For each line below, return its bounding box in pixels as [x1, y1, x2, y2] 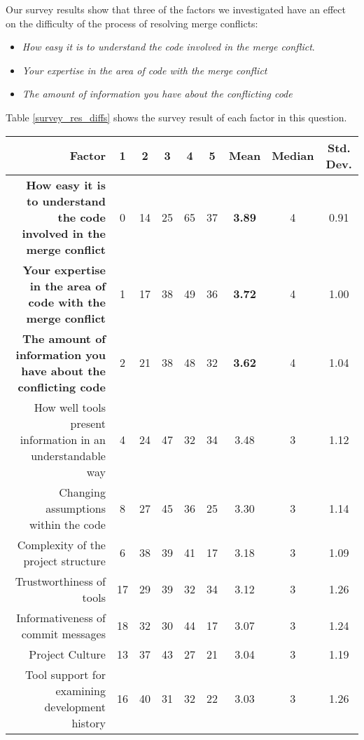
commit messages [21, 625, 106, 642]
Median [272, 147, 314, 164]
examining [55, 682, 106, 699]
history [71, 714, 106, 731]
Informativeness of [16, 609, 106, 626]
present [70, 415, 106, 431]
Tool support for [25, 666, 106, 682]
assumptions [45, 499, 106, 516]
